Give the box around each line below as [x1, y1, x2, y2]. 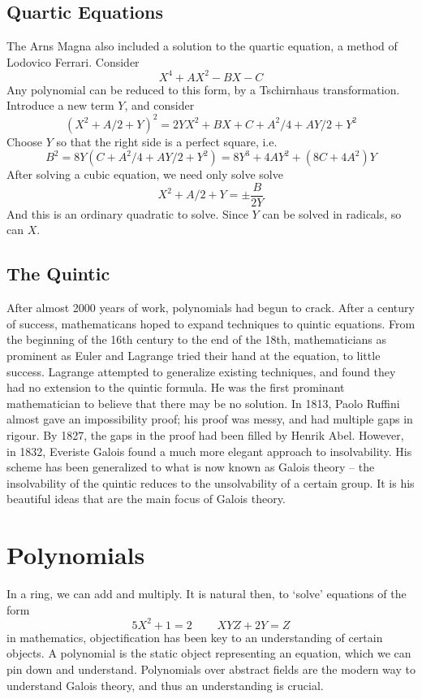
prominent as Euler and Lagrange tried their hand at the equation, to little [6, 347, 381, 363]
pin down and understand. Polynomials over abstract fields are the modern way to [6, 660, 416, 677]
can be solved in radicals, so [262, 205, 402, 222]
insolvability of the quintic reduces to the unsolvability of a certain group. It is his [6, 474, 415, 491]
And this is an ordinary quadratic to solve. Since [6, 205, 248, 222]
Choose [6, 132, 43, 150]
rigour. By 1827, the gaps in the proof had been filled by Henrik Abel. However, [6, 426, 404, 443]
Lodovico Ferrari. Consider [6, 53, 140, 70]
